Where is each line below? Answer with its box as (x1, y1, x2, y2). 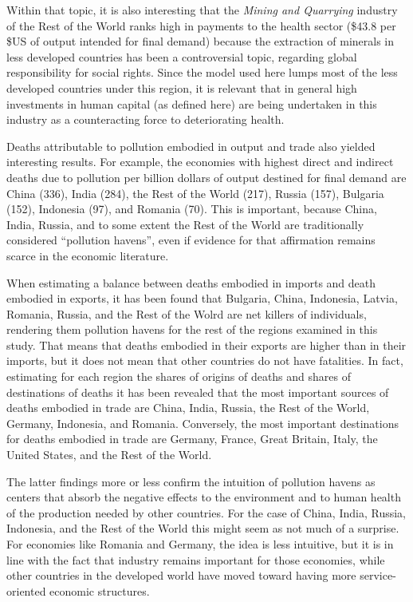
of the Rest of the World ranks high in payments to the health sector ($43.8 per (6, 17, 396, 34)
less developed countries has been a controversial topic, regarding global (6, 48, 357, 65)
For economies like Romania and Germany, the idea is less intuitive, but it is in (6, 536, 394, 552)
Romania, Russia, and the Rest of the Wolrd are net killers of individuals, (6, 305, 367, 322)
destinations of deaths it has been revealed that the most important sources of (6, 383, 389, 400)
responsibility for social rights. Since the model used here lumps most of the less (6, 64, 398, 81)
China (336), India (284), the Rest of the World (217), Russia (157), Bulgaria (6, 184, 384, 201)
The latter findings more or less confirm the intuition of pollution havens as (6, 473, 376, 489)
